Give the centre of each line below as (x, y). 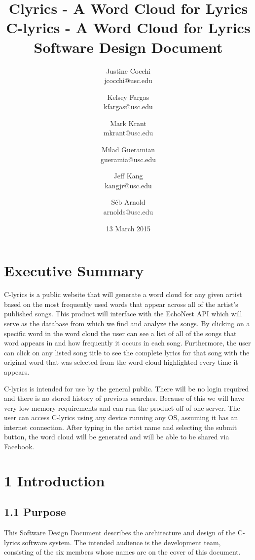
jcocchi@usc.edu (128, 80)
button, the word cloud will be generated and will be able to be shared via (117, 437)
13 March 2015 (128, 228)
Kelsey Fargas (128, 97)
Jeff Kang (128, 176)
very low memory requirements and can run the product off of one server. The (122, 408)
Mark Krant (128, 123)
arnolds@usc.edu (128, 212)
